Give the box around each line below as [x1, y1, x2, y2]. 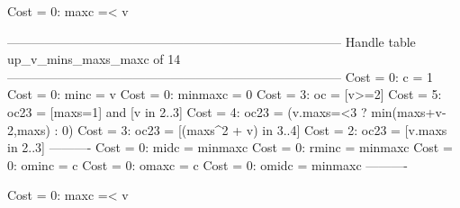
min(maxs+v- [371, 102, 446, 121]
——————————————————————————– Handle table [7, 32, 416, 50]
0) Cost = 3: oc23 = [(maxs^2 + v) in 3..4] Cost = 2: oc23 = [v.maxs [62, 120, 447, 139]
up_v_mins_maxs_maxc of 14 [7, 50, 181, 68]
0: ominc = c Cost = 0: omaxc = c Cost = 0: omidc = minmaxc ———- [7, 155, 408, 174]
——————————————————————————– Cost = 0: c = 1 [7, 67, 433, 86]
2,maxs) [7, 120, 50, 139]
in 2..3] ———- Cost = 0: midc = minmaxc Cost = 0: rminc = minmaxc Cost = [7, 138, 453, 157]
